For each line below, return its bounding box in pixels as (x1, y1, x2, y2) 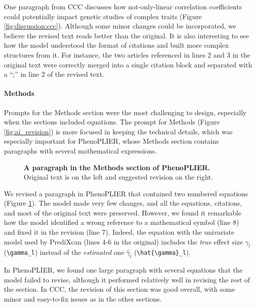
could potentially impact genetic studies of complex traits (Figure (4, 11, 202, 21)
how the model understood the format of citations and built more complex (4, 40, 229, 50)
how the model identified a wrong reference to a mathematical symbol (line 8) (4, 217, 239, 227)
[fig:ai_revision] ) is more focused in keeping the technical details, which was (4, 126, 233, 136)
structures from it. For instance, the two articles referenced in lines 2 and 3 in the (4, 49, 251, 60)
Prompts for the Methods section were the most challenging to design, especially (4, 107, 247, 117)
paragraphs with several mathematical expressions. (4, 145, 157, 155)
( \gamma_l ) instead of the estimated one (4, 247, 125, 257)
